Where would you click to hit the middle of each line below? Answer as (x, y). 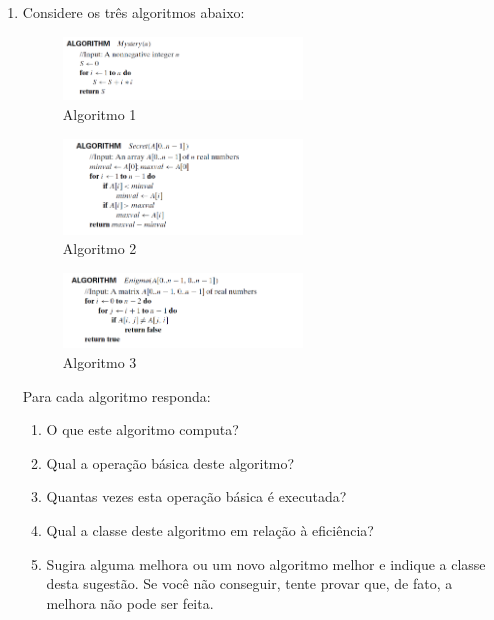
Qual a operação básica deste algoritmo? (170, 462)
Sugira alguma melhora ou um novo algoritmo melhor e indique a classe (266, 563)
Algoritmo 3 (99, 362)
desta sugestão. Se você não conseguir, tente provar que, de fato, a (249, 583)
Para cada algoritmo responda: (116, 395)
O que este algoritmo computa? (142, 429)
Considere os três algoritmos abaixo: (133, 12)
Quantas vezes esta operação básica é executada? (196, 496)
